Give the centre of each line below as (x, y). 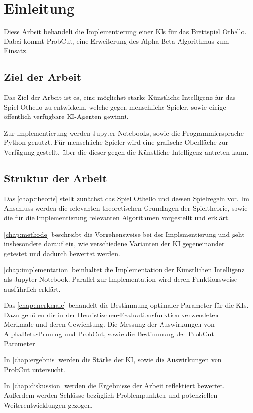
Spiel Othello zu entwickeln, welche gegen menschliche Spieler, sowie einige (115, 107)
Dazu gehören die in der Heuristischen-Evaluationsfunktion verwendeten (111, 314)
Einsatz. (16, 50)
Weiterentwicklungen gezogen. (48, 404)
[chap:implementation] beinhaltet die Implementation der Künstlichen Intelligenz (124, 269)
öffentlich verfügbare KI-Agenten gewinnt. (66, 116)
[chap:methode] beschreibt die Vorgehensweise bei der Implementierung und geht (124, 234)
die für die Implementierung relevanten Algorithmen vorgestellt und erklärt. (117, 218)
